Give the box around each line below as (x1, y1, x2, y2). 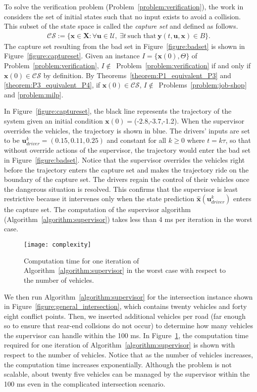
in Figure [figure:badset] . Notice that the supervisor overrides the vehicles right (4, 154, 245, 165)
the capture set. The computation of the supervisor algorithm (4, 204, 191, 215)
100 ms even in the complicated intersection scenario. (4, 378, 165, 389)
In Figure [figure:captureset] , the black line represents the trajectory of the (4, 106, 232, 116)
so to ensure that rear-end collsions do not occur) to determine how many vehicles (4, 320, 253, 331)
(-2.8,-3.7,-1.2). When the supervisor (134, 115, 245, 126)
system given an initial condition (4, 115, 103, 126)
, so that (225, 135, 251, 145)
